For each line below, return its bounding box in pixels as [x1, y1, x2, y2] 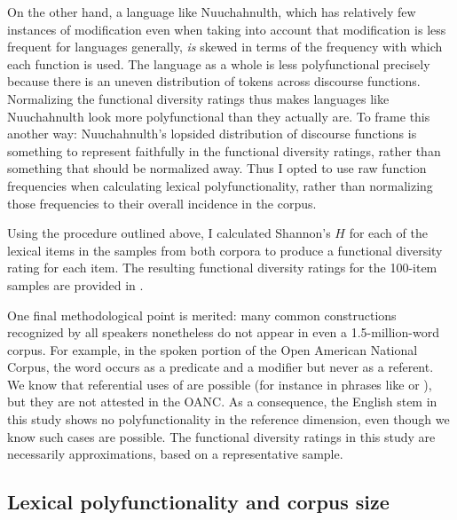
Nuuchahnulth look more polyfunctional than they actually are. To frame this [7, 106, 430, 125]
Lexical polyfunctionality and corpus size [7, 488, 390, 516]
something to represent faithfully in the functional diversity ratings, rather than [7, 141, 441, 160]
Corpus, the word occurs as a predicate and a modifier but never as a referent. [7, 358, 434, 376]
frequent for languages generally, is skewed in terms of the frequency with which [7, 37, 443, 56]
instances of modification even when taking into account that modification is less [7, 20, 446, 38]
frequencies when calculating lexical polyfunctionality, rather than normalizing [7, 176, 433, 194]
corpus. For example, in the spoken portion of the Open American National [7, 340, 418, 358]
